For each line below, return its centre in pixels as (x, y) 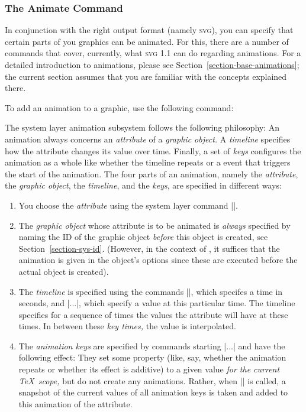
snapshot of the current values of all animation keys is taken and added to (153, 392)
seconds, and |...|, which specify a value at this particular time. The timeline (157, 303)
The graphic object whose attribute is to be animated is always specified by (154, 225)
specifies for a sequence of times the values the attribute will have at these (153, 314)
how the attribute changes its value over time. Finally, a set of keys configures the (153, 150)
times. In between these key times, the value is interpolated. (127, 326)
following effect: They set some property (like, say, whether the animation (152, 357)
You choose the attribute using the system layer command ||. (128, 205)
